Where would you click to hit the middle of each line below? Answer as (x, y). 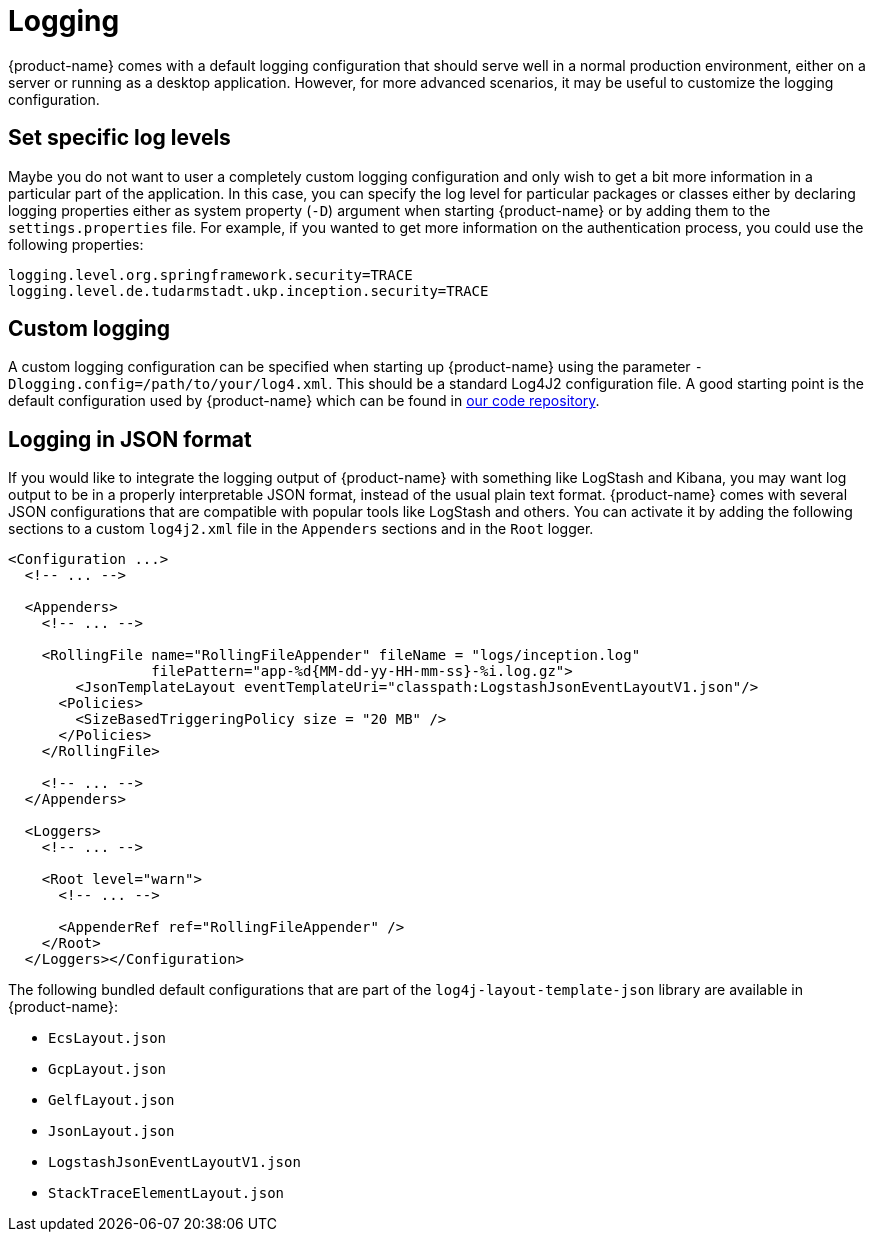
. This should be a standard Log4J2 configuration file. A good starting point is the (596, 384)
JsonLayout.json (111, 1131)
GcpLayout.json (107, 1069)
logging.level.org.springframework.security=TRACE (210, 274)
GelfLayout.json (111, 1100)
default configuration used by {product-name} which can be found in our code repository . (304, 401)
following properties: (76, 244)
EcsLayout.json (107, 1038)
